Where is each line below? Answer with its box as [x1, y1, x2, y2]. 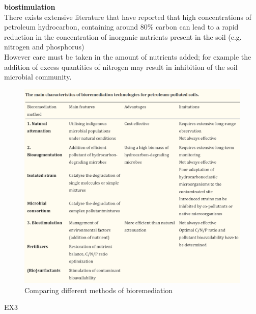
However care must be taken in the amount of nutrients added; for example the [4, 51, 251, 62]
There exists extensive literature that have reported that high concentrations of [4, 11, 251, 22]
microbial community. [4, 71, 72, 82]
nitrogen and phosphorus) [4, 41, 84, 52]
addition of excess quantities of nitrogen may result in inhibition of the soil [4, 61, 238, 72]
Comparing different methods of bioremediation [24, 284, 173, 295]
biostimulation [4, 2, 55, 12]
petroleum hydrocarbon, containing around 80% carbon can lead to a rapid [4, 21, 239, 32]
